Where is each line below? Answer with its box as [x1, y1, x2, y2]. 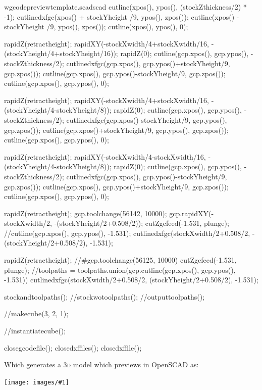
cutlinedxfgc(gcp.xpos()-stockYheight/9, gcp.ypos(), [66, 114, 227, 125]
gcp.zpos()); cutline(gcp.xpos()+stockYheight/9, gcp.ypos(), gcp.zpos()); [4, 124, 229, 135]
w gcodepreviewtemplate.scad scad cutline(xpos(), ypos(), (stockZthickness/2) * [4, 2, 247, 12]
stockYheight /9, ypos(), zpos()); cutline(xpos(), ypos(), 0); [4, 21, 188, 32]
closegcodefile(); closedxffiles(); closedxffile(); [4, 342, 142, 353]
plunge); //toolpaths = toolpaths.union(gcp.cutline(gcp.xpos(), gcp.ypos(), [4, 264, 236, 275]
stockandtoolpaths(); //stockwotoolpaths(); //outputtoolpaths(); [4, 291, 205, 302]
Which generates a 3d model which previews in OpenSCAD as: [4, 359, 199, 370]
